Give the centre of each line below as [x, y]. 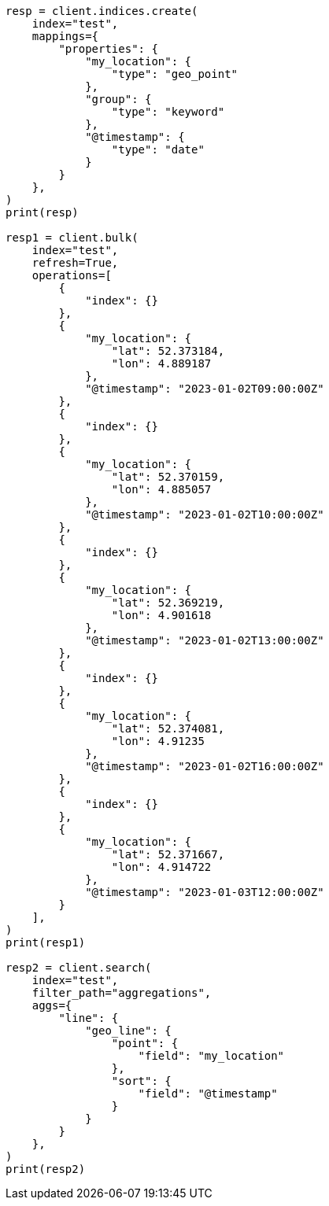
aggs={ [52, 1005]
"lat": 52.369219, [168, 603]
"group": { [118, 99]
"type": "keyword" [168, 112]
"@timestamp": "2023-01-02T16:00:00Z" [205, 766]
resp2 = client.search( [79, 968]
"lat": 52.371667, [168, 854]
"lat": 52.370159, [168, 477]
